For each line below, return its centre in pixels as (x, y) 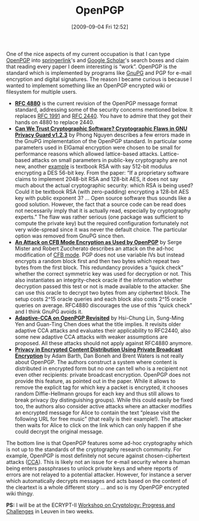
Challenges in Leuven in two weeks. (50, 511)
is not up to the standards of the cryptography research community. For (94, 449)
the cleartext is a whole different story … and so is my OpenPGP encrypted (98, 487)
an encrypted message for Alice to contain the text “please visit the (97, 412)
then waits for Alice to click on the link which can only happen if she (98, 425)
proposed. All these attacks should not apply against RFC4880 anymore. (104, 343)
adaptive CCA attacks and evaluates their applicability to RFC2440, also (103, 330)
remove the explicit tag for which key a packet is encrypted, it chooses (101, 387)
